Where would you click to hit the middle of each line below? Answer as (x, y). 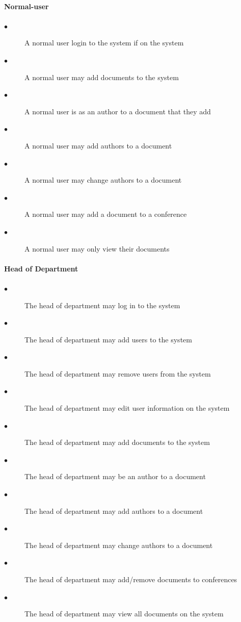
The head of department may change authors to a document (119, 545)
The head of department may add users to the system (108, 339)
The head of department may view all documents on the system (124, 614)
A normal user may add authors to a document (98, 145)
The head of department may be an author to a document (115, 476)
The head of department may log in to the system (102, 305)
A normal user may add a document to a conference (106, 214)
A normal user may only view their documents (97, 248)
